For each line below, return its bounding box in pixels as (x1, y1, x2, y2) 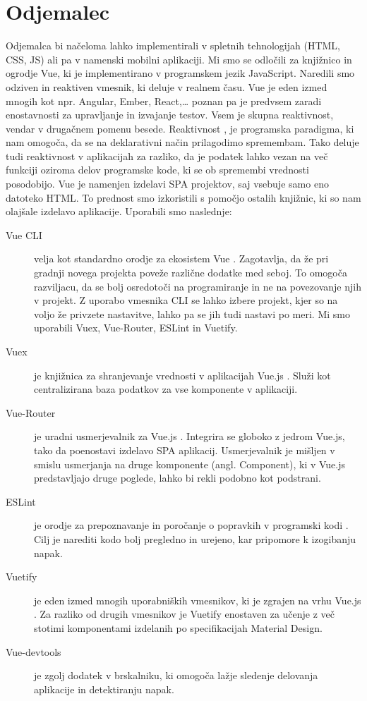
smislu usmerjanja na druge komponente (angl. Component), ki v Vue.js (34, 456, 346, 471)
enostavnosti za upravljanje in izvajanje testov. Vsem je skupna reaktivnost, (6, 107, 334, 122)
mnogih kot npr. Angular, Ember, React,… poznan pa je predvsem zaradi (6, 93, 322, 108)
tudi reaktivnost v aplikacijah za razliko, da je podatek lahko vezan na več (6, 148, 328, 163)
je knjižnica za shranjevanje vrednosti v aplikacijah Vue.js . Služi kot (34, 367, 331, 382)
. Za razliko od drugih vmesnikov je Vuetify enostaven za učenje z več (34, 606, 335, 621)
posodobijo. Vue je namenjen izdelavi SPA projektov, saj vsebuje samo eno (6, 176, 329, 191)
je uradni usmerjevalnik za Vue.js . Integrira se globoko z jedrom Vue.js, (34, 429, 345, 444)
